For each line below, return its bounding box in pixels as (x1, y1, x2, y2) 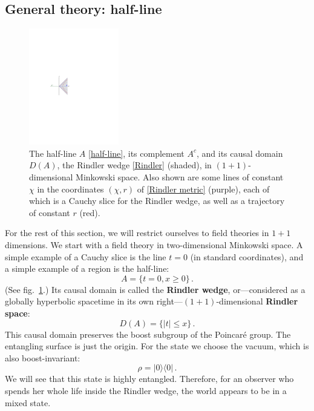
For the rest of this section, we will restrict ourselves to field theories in (5, 226, 269, 239)
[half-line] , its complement (88, 146, 185, 159)
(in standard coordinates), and (190, 250, 304, 263)
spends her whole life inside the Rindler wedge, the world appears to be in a (5, 384, 287, 396)
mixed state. (5, 396, 51, 409)
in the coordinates (37, 182, 104, 195)
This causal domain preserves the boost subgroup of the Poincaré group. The (5, 327, 291, 340)
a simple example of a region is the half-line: (5, 262, 169, 275)
